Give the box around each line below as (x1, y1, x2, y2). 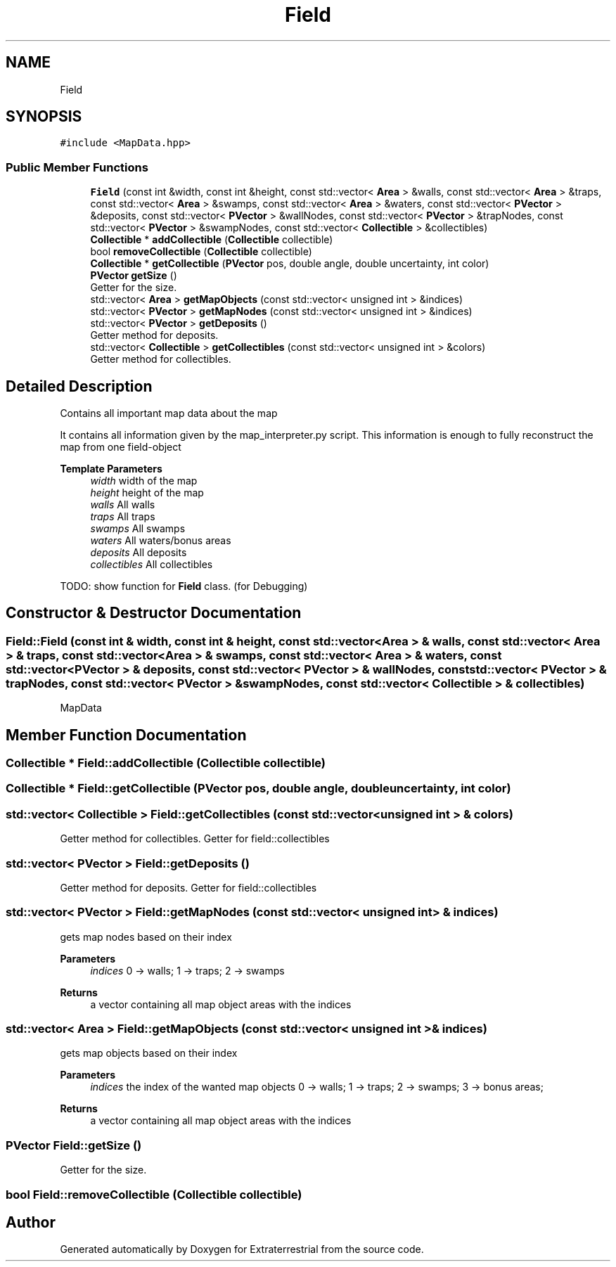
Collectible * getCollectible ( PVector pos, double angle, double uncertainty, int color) (90, 257, 489, 270)
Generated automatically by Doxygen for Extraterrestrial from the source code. (60, 1243, 424, 1256)
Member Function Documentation (6, 726, 247, 744)
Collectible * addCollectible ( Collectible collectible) (90, 233, 333, 246)
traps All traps (90, 510, 155, 523)
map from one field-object (60, 441, 181, 454)
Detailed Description (6, 377, 153, 395)
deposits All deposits (90, 546, 187, 559)
